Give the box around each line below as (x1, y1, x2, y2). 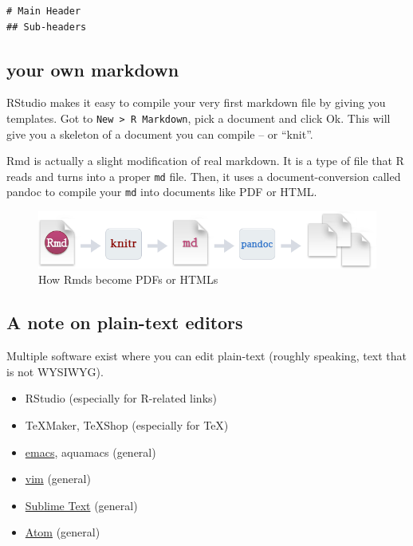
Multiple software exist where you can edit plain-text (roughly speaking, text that (6, 348, 407, 364)
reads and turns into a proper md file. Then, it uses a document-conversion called (6, 167, 401, 184)
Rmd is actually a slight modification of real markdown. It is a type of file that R (6, 152, 404, 169)
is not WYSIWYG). (6, 363, 104, 379)
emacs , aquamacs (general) (25, 443, 156, 460)
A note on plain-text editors (6, 310, 243, 335)
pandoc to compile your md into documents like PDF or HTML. (6, 183, 317, 200)
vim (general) (25, 470, 91, 487)
